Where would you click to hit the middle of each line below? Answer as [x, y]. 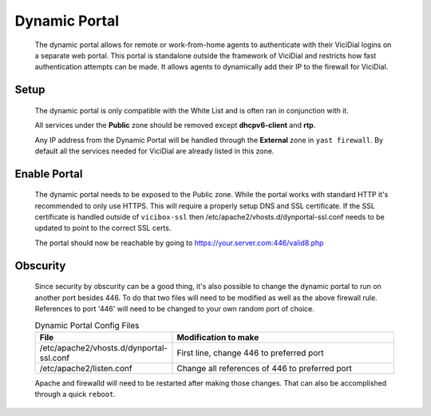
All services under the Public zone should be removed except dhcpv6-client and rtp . [175, 125]
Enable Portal [49, 174]
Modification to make [218, 337]
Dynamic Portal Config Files [87, 325]
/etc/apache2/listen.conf [86, 368]
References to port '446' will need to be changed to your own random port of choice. [174, 309]
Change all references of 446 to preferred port [265, 368]
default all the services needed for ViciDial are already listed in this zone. [154, 151]
